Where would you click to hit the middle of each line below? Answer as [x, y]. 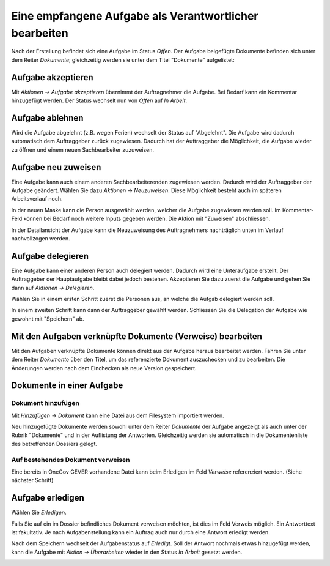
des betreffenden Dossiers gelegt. [54, 444]
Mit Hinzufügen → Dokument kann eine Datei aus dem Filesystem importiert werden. [118, 415]
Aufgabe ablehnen [47, 118]
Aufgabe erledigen [48, 498]
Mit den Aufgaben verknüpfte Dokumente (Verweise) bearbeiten [137, 336]
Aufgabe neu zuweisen [56, 167]
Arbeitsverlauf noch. [37, 199]
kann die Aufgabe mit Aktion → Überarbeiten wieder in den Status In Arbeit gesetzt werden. [127, 552]
